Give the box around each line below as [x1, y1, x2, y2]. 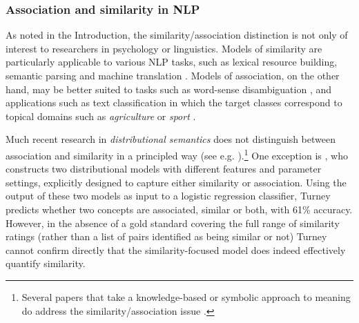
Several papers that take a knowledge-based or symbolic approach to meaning [21, 289, 351, 304]
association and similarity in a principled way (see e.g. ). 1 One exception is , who [6, 146, 348, 162]
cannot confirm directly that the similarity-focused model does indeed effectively [6, 242, 346, 257]
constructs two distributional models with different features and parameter [6, 161, 322, 176]
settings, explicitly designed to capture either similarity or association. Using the [6, 175, 347, 189]
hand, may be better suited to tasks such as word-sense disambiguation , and [6, 81, 332, 96]
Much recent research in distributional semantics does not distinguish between [6, 132, 336, 146]
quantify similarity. [6, 256, 86, 271]
